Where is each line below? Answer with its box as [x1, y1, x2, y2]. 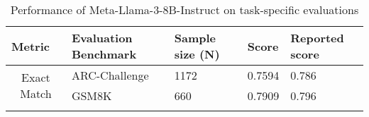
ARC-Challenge [71, 67, 149, 83]
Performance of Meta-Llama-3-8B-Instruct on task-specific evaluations [10, 1, 359, 18]
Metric [11, 37, 50, 54]
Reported [290, 30, 344, 46]
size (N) [174, 46, 220, 62]
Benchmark [71, 46, 137, 62]
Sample [174, 30, 216, 46]
